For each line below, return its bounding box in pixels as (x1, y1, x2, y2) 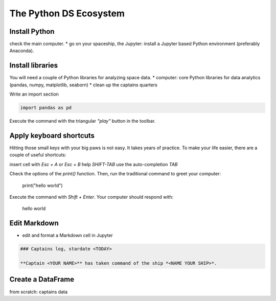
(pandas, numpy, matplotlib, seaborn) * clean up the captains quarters (9, 82, 158, 88)
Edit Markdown (9, 219, 59, 227)
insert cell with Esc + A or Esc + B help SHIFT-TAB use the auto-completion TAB (9, 161, 178, 167)
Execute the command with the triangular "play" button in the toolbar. (9, 118, 156, 124)
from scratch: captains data (9, 289, 68, 295)
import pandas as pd (20, 105, 72, 111)
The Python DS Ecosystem (9, 8, 125, 19)
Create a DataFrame (9, 275, 75, 284)
